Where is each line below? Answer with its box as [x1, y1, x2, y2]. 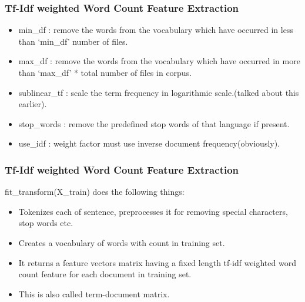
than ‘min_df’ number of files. [18, 35, 128, 47]
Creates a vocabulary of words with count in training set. [18, 236, 225, 248]
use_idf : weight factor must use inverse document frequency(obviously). [18, 137, 280, 150]
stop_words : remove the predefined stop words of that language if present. [18, 117, 290, 130]
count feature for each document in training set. [18, 268, 192, 280]
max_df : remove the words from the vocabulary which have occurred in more [18, 55, 300, 67]
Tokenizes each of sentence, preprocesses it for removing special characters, [18, 205, 288, 217]
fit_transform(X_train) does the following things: [5, 185, 185, 198]
